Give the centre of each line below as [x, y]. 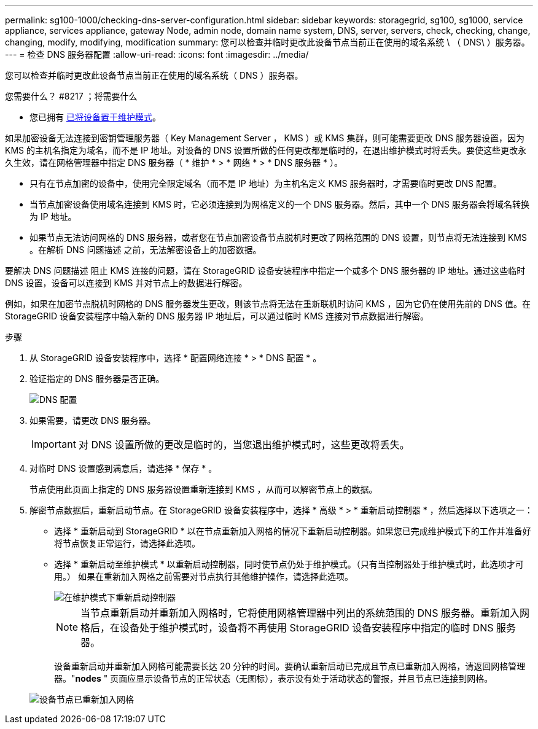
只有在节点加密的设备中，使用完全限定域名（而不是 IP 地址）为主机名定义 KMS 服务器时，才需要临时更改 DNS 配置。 [266, 183]
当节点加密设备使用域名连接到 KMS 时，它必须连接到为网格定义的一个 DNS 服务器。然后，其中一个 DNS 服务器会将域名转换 [279, 204]
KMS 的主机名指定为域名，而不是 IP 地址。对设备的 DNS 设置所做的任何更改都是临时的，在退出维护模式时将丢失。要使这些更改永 [266, 150]
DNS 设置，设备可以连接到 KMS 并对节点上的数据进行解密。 [126, 283]
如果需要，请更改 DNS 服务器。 [93, 420]
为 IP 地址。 [53, 216]
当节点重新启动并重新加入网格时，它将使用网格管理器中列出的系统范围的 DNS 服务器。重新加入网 [305, 613]
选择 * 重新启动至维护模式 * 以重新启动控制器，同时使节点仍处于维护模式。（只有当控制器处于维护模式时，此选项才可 [289, 564]
